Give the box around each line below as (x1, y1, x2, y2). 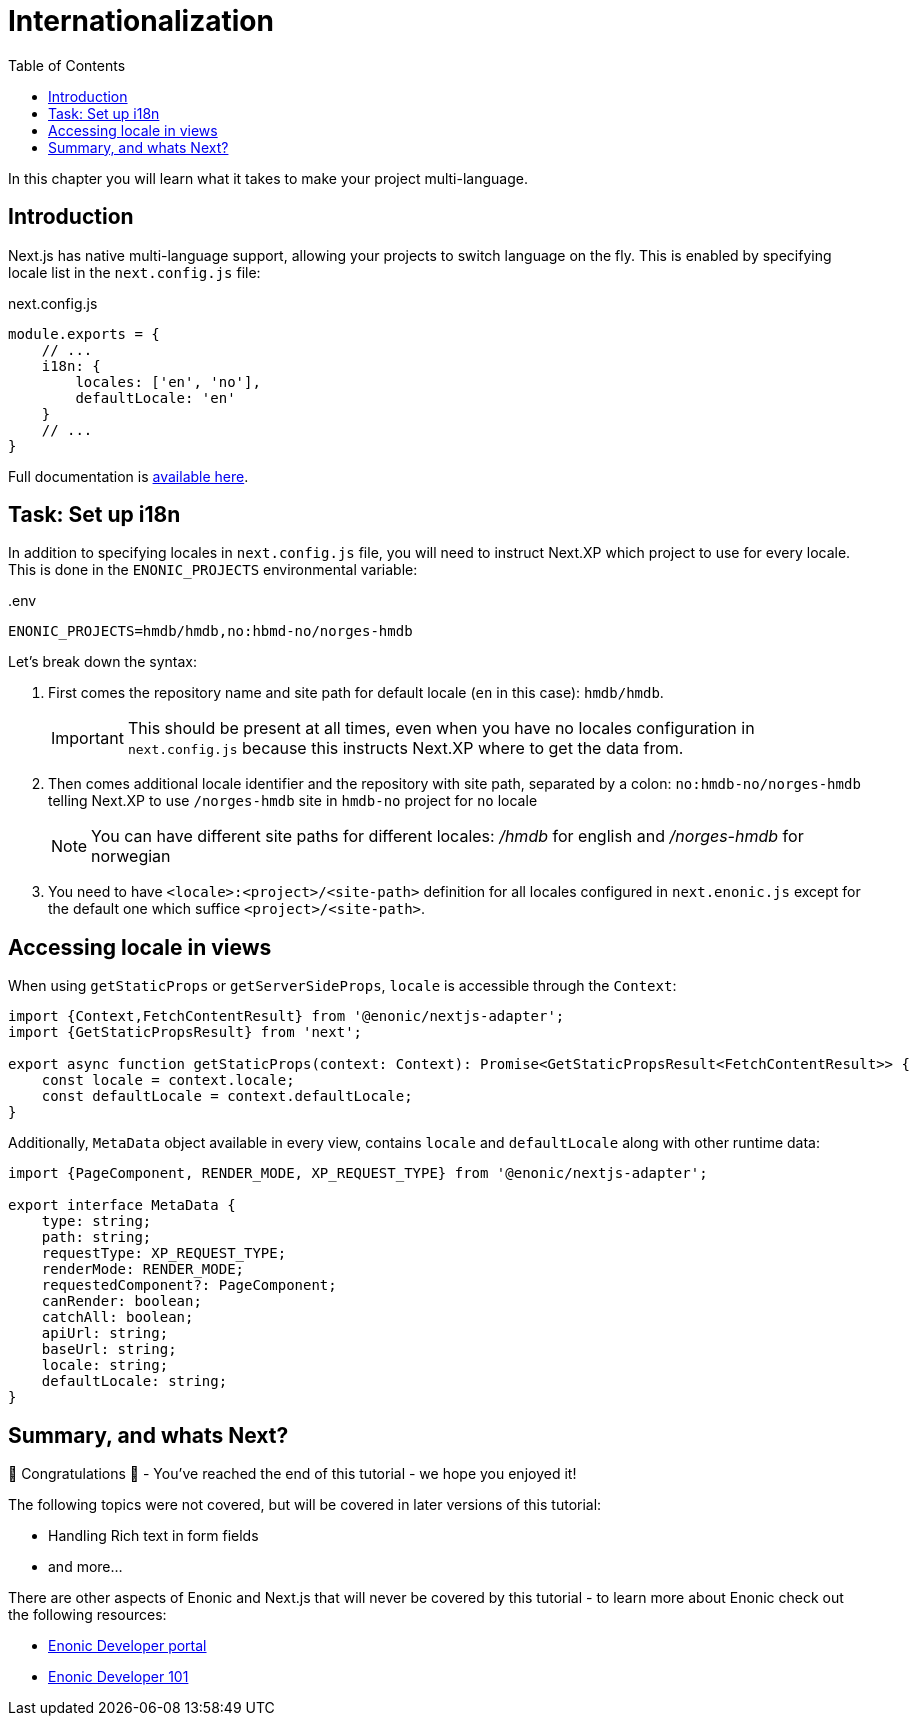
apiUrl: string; (41, 1325, 169, 1342)
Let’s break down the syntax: (8, 653, 198, 671)
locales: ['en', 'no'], (75, 373, 261, 390)
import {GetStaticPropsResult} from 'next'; (8, 1024, 363, 1041)
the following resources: (8, 1606, 167, 1624)
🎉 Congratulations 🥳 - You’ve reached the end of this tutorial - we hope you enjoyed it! (8, 1465, 577, 1483)
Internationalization (8, 4, 274, 38)
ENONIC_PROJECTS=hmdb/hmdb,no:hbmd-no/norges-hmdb (8, 623, 413, 640)
